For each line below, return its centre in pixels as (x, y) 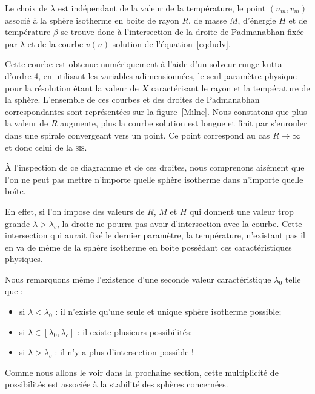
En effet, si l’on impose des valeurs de (75, 211)
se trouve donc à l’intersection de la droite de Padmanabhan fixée (182, 32)
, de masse (208, 20)
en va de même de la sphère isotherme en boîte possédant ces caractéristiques (148, 247)
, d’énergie (257, 20)
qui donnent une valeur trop (242, 211)
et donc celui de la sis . (46, 147)
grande (18, 223)
